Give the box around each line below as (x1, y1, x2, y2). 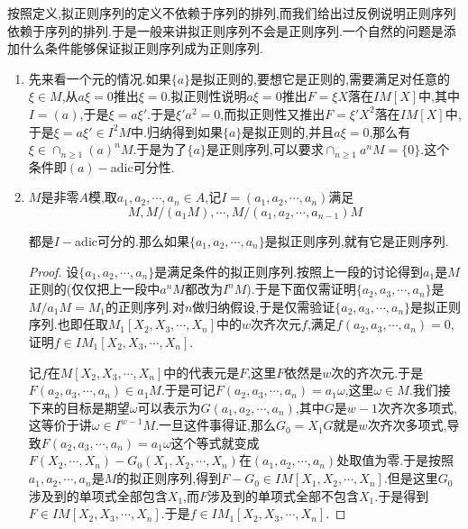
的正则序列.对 (106, 296, 185, 315)
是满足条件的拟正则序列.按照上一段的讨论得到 (154, 261, 424, 280)
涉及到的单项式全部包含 (28, 486, 168, 505)
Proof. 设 (28, 261, 79, 280)
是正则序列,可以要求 (206, 140, 324, 159)
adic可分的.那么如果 (75, 231, 189, 250)
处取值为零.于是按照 (336, 451, 454, 470)
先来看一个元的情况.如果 (28, 68, 171, 87)
